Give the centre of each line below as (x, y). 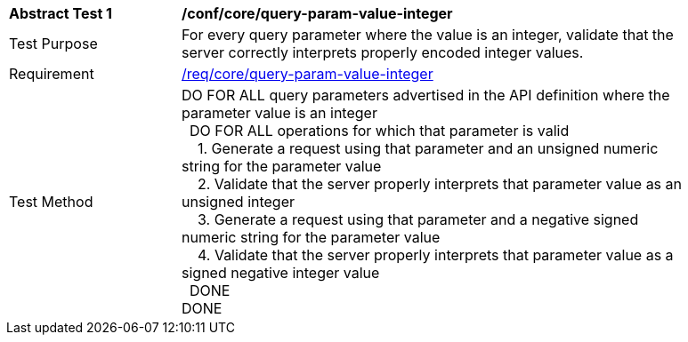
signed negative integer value (281, 273)
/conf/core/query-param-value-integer (317, 13)
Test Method (51, 202)
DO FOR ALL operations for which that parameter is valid (380, 131)
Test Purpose (53, 44)
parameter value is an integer (279, 113)
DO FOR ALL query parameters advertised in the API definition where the (426, 95)
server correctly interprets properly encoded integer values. (383, 52)
